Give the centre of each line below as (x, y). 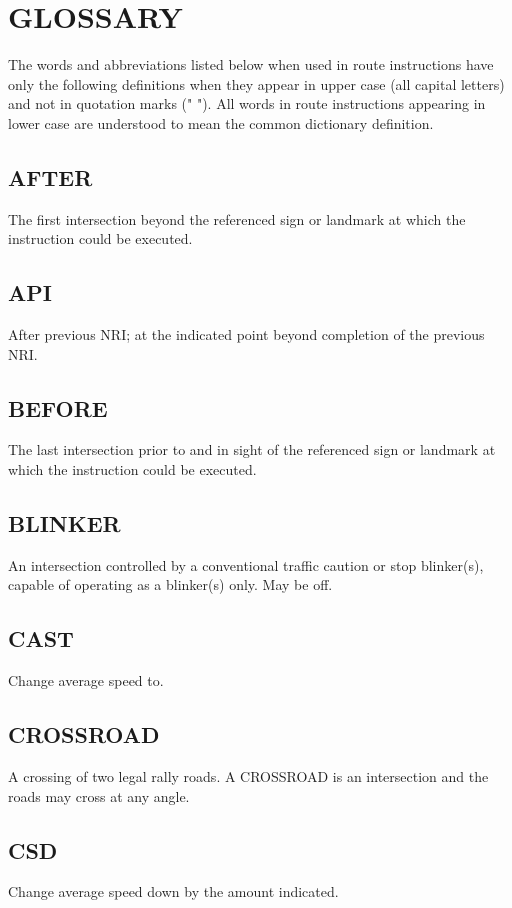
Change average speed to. (86, 680)
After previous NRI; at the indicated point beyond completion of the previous (246, 334)
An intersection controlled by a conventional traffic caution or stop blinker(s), (246, 564)
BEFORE (58, 407)
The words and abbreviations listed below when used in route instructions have (251, 64)
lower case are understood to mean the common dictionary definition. (221, 122)
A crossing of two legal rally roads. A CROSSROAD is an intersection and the (248, 776)
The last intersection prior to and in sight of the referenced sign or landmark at (252, 449)
